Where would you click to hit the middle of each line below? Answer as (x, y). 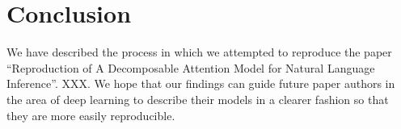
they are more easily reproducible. (91, 115)
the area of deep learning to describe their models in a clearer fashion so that (198, 99)
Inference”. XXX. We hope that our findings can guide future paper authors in (201, 83)
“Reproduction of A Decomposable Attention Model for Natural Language (191, 67)
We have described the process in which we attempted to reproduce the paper (199, 52)
